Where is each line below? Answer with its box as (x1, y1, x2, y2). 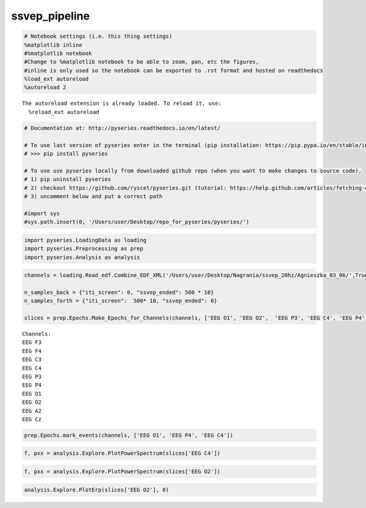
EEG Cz (22, 415, 42, 423)
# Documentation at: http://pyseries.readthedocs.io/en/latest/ (24, 124, 221, 131)
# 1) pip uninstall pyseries (24, 176, 112, 183)
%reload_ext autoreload (28, 109, 100, 115)
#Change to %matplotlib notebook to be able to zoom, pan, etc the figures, (24, 59, 259, 65)
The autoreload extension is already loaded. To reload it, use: (22, 100, 222, 107)
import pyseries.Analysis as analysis (24, 254, 140, 260)
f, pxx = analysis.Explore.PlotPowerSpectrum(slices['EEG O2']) (24, 468, 221, 475)
